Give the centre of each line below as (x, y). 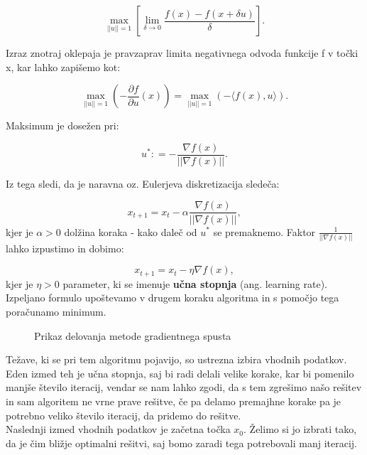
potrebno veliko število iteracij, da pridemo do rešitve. (124, 415)
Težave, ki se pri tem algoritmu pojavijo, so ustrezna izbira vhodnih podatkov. (176, 359)
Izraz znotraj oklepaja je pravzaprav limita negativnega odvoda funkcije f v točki (182, 53)
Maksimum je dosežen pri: (62, 125)
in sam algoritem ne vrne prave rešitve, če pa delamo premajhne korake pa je (174, 401)
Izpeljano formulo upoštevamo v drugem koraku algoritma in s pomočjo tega (172, 298)
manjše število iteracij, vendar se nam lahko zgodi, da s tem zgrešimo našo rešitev (184, 387)
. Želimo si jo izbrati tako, (300, 429)
